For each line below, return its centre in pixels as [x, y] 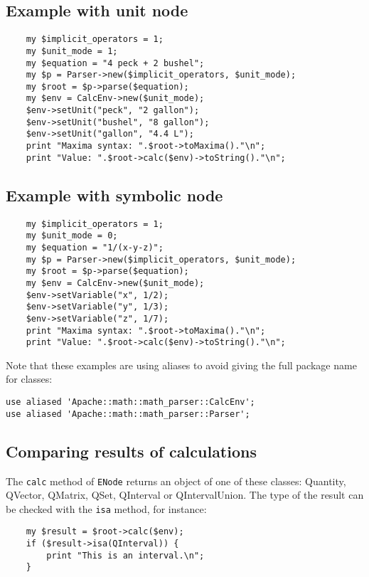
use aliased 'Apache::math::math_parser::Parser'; [128, 414]
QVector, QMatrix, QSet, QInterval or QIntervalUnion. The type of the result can [185, 495]
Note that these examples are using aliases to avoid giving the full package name [181, 365]
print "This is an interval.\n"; [125, 555]
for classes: [29, 379]
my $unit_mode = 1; [72, 51]
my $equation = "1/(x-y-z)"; [95, 247]
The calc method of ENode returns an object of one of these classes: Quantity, [176, 481]
